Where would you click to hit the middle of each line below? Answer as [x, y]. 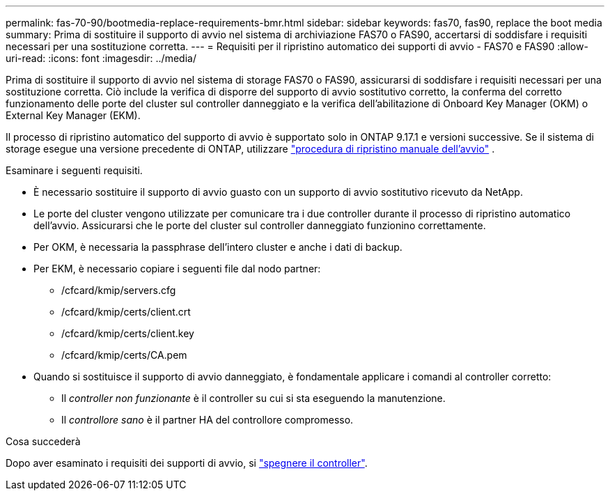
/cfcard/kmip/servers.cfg [119, 290]
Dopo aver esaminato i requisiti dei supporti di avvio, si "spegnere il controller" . [187, 463]
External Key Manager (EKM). [73, 115]
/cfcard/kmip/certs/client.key [128, 333]
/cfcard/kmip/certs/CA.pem [124, 355]
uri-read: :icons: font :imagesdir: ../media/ [101, 58]
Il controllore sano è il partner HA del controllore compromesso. [208, 420]
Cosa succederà [43, 441]
